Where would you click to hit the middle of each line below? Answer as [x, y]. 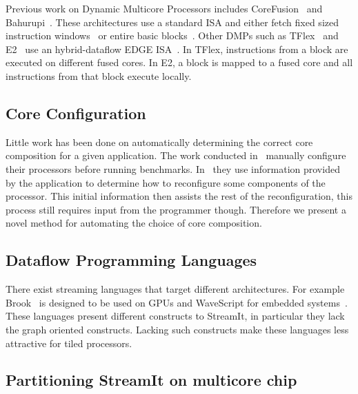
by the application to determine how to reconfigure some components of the [166, 182]
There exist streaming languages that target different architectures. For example [175, 289]
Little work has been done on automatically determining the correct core [159, 142]
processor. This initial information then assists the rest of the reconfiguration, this [179, 196]
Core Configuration [76, 113]
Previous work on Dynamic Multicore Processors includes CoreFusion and [164, 8]
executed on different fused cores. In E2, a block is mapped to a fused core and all [179, 62]
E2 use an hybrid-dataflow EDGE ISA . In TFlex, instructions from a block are [177, 49]
